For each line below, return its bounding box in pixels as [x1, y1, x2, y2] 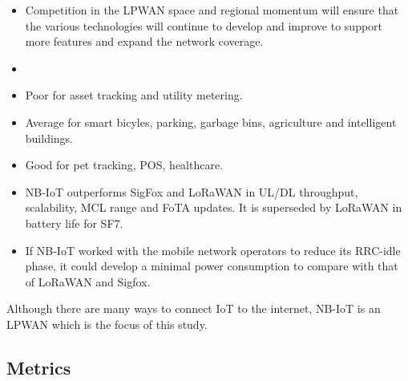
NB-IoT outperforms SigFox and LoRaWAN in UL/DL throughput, [25, 183, 358, 200]
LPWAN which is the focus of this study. [6, 315, 208, 332]
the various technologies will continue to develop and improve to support [25, 17, 383, 34]
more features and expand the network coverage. [25, 33, 264, 50]
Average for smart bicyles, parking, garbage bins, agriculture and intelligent [25, 113, 397, 130]
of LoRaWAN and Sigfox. [25, 273, 151, 290]
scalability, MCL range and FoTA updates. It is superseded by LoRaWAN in [25, 199, 402, 216]
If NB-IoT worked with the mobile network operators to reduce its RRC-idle [25, 241, 401, 258]
